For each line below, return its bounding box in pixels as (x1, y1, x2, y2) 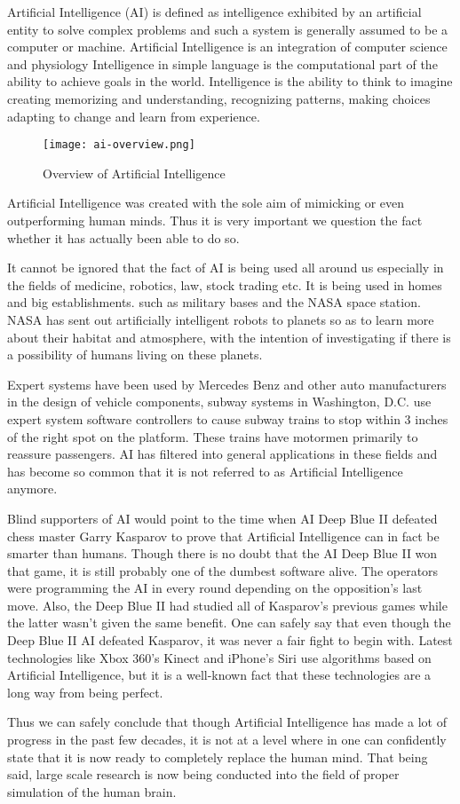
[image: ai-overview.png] (43, 138, 195, 152)
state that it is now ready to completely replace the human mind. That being (7, 747, 428, 766)
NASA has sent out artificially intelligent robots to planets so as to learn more (7, 310, 434, 328)
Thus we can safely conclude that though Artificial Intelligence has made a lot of (7, 713, 447, 731)
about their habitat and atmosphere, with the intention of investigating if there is (7, 327, 451, 346)
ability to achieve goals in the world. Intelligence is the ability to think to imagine (7, 72, 453, 91)
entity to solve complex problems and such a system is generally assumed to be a (7, 20, 448, 38)
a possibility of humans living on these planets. (7, 345, 263, 364)
